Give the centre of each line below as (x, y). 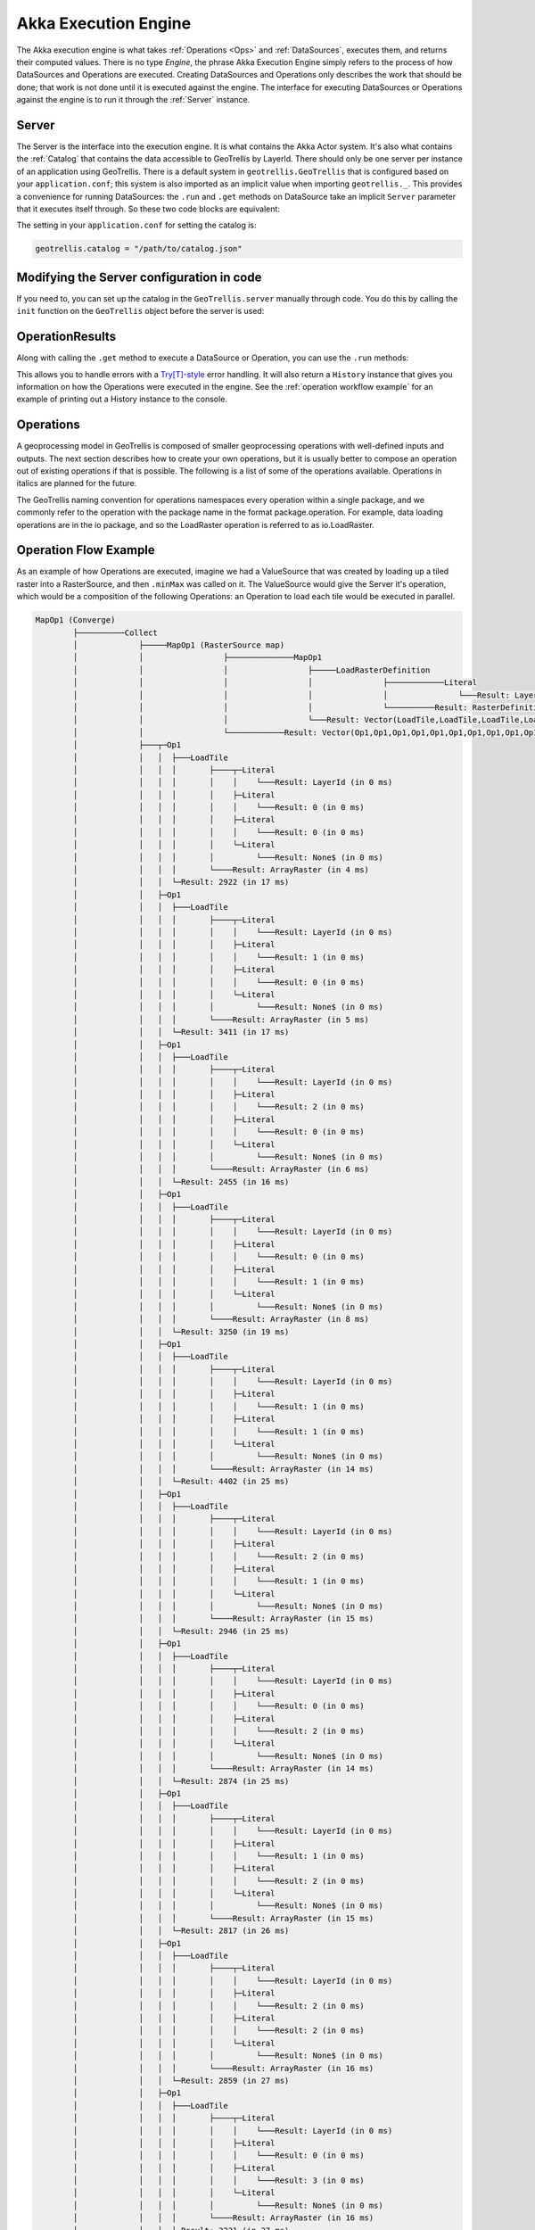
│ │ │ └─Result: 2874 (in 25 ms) (181, 1781)
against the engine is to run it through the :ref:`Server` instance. (133, 100)
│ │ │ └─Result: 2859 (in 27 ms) (181, 2080)
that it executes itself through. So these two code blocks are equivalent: (148, 209)
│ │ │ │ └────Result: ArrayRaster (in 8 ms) (221, 1319)
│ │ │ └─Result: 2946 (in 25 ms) (181, 1631)
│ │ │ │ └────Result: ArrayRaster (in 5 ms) (221, 1020)
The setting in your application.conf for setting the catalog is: (137, 225)
